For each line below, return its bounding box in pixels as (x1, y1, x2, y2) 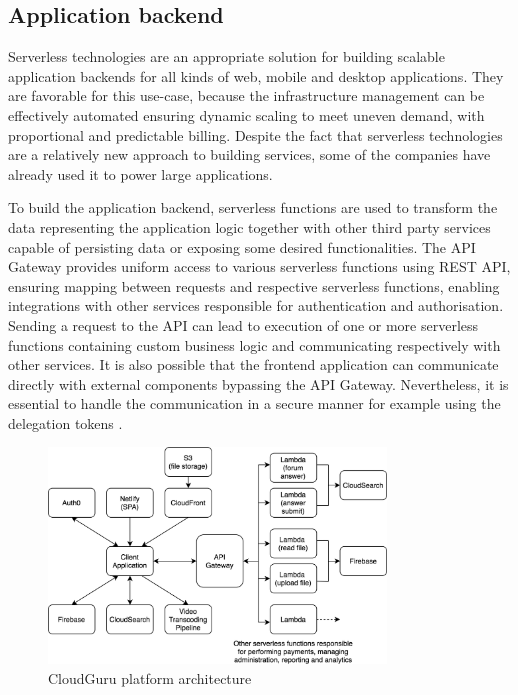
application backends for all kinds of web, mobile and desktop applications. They (8, 65, 504, 86)
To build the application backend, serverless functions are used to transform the (8, 197, 498, 218)
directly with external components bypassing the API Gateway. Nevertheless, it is (8, 373, 509, 394)
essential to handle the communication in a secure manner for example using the (8, 393, 501, 414)
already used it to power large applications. (8, 163, 273, 184)
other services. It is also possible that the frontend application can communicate (8, 354, 499, 375)
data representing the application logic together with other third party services (8, 216, 491, 237)
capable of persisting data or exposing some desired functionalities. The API (8, 236, 476, 257)
